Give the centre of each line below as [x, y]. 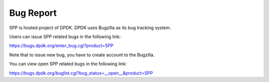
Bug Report [33, 13]
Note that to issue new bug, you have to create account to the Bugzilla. [82, 55]
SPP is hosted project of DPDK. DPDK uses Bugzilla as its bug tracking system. [90, 28]
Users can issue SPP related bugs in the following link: [65, 37]
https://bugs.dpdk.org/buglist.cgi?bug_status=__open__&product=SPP [81, 73]
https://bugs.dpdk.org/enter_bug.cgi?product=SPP [62, 46]
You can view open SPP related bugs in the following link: [68, 64]
